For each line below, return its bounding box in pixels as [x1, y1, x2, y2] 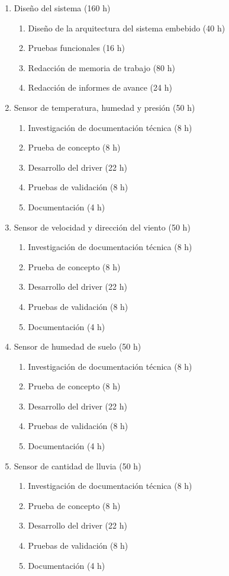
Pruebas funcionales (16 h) [28, 41, 125, 54]
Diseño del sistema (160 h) [14, 2, 111, 14]
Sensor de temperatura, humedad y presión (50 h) [14, 101, 195, 113]
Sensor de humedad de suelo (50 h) [14, 340, 141, 353]
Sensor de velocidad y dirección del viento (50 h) [14, 220, 191, 233]
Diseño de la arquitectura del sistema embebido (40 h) [28, 21, 225, 34]
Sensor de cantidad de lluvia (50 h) [14, 459, 141, 472]
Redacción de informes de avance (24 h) [28, 81, 172, 94]
